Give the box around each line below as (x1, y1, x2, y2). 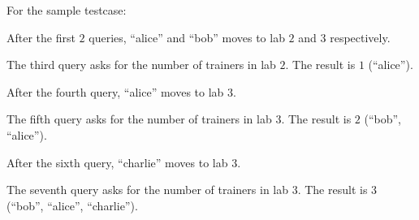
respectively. (330, 28, 391, 45)
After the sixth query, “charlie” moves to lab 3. (6, 153, 241, 170)
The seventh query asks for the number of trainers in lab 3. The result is (6, 181, 368, 198)
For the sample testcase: (6, 2, 127, 18)
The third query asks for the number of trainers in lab (6, 56, 276, 73)
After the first (6, 28, 76, 45)
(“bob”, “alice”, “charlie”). (6, 196, 138, 214)
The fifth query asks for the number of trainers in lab (6, 110, 272, 127)
